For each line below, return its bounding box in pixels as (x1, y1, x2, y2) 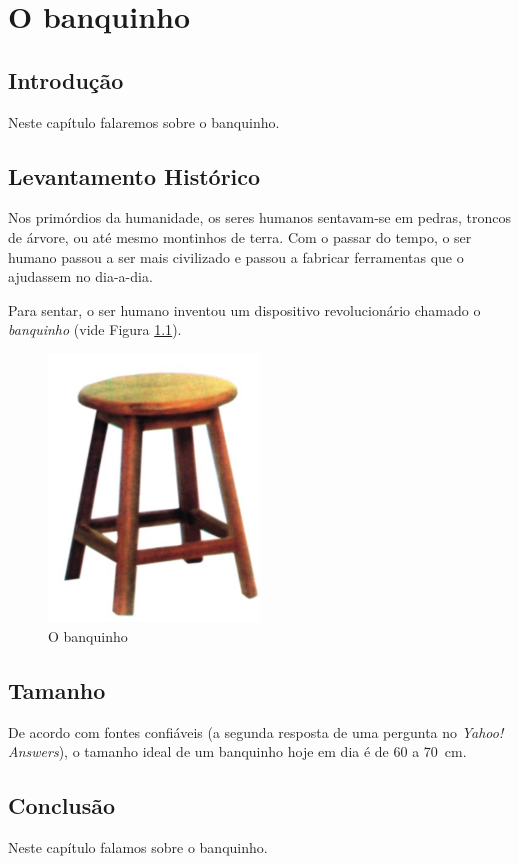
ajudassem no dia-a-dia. (8, 266, 153, 287)
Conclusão (8, 790, 116, 821)
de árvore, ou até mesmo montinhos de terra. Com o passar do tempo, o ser (8, 226, 472, 247)
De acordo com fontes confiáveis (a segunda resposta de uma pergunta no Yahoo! (8, 721, 504, 742)
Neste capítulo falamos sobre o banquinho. (8, 837, 268, 858)
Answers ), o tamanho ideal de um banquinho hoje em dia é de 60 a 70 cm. (8, 741, 467, 762)
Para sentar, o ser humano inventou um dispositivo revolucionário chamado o (8, 299, 481, 320)
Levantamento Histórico (8, 160, 261, 191)
